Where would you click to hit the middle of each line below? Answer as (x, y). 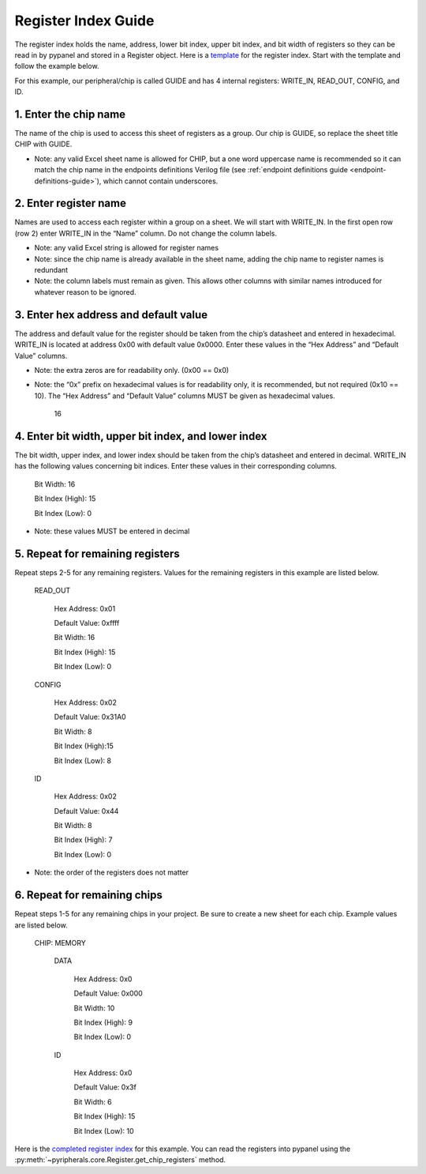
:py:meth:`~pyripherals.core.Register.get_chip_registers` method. (120, 1160)
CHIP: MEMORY (60, 943)
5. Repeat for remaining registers (97, 553)
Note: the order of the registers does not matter (112, 872)
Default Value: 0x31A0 (90, 717)
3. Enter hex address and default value (111, 315)
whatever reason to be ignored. (85, 292)
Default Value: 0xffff (87, 623)
